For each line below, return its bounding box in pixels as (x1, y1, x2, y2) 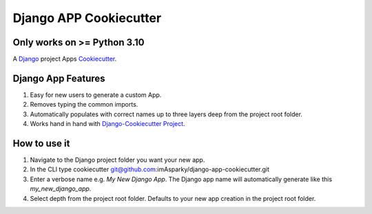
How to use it (12, 138, 70, 149)
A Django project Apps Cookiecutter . (12, 55, 117, 63)
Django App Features (12, 72, 106, 84)
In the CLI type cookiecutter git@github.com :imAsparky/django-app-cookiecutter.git (30, 165, 270, 173)
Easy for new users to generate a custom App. (30, 90, 162, 99)
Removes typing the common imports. (30, 100, 138, 109)
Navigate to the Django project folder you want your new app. (30, 156, 205, 164)
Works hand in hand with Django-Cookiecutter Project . (30, 120, 185, 128)
